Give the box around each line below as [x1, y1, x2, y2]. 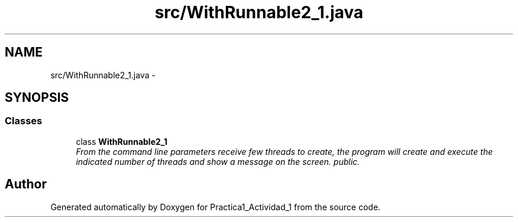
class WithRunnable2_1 [76, 136, 167, 147]
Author [5, 177, 47, 192]
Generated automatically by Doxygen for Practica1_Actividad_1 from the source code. [50, 201, 381, 212]
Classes [5, 115, 43, 127]
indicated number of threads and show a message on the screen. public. [76, 156, 360, 167]
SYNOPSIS [5, 90, 69, 105]
